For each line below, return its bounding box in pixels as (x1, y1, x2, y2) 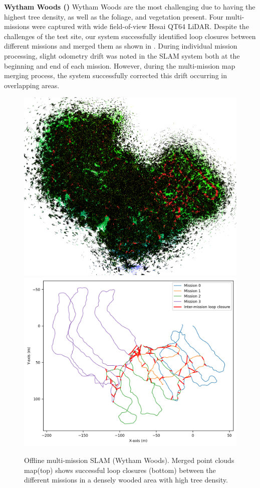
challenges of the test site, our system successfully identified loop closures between (4, 31, 256, 41)
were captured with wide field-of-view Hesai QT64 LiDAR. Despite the (32, 21, 249, 32)
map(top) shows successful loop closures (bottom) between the (24, 464, 216, 475)
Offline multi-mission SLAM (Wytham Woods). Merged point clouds (24, 454, 234, 465)
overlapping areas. (4, 80, 60, 90)
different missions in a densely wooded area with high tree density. (24, 474, 228, 485)
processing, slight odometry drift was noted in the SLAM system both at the (4, 50, 240, 61)
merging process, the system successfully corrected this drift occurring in (4, 70, 227, 81)
